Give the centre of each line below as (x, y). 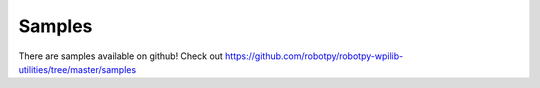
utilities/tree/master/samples (77, 69)
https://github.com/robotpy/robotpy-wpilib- (314, 56)
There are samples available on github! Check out (121, 56)
